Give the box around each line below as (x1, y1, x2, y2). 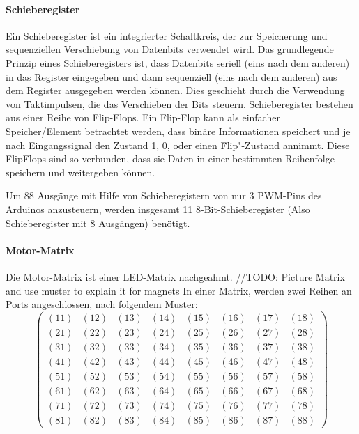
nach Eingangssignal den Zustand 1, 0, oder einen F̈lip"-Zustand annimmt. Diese (6, 137, 350, 152)
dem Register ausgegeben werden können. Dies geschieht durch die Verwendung (6, 83, 345, 98)
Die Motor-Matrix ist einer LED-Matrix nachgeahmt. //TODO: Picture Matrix (6, 269, 345, 284)
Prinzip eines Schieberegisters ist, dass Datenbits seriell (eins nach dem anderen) (6, 55, 350, 70)
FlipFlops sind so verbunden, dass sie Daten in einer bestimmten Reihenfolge (6, 151, 335, 166)
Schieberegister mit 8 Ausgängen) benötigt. (6, 215, 190, 230)
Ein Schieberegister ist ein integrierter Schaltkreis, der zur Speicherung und (6, 28, 328, 42)
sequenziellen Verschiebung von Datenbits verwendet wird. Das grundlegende (6, 42, 334, 56)
